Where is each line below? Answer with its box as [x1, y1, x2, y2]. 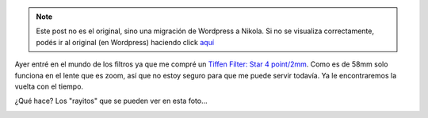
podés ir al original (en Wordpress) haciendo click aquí [36, 37, 214, 47]
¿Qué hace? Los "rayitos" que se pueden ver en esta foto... [14, 96, 208, 106]
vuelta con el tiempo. [14, 82, 83, 91]
